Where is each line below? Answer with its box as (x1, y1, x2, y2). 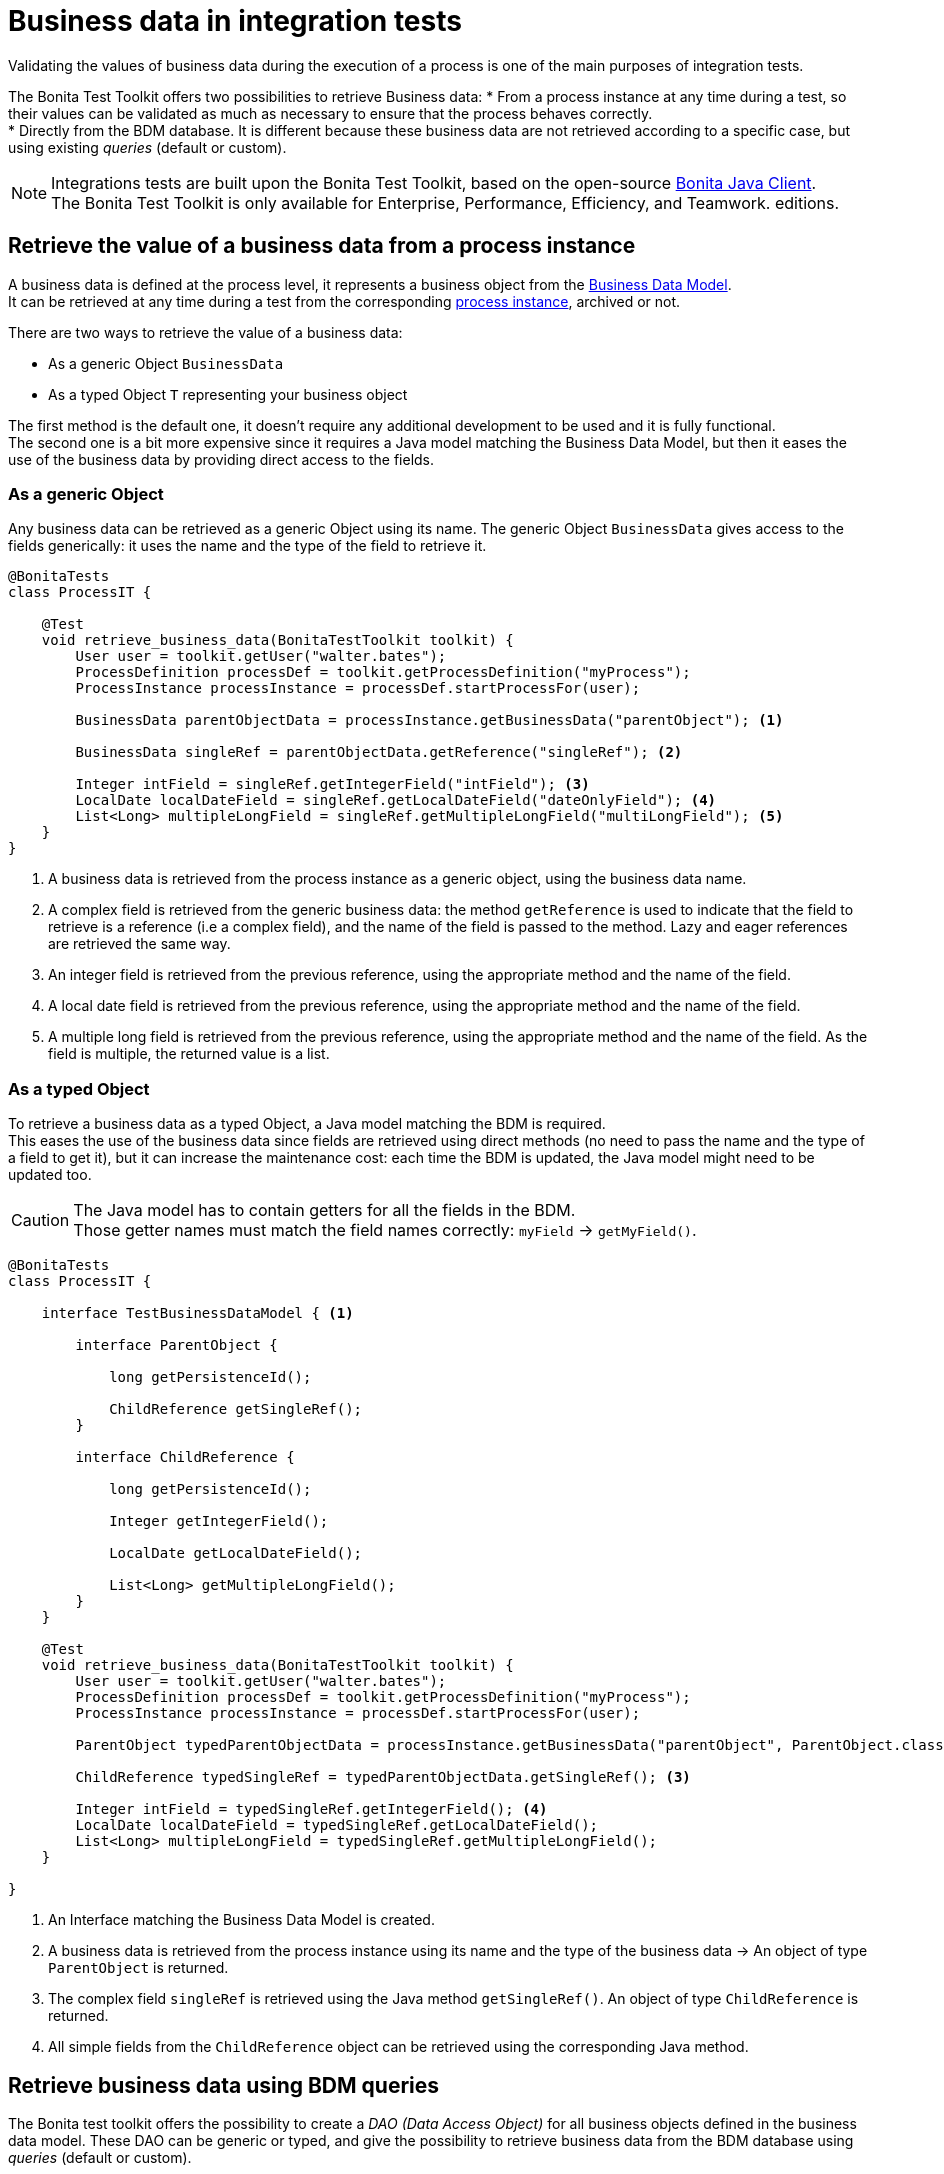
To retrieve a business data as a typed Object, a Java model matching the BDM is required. (8, 1115, 606, 1133)
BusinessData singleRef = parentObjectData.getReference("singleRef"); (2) (75, 744, 683, 761)
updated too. (8, 1166, 92, 1184)
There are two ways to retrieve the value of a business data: (8, 323, 403, 341)
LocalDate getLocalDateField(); (109, 1545, 363, 1562)
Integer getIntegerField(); (109, 1513, 329, 1530)
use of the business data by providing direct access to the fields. (8, 450, 435, 468)
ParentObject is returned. (48, 1959, 229, 1977)
